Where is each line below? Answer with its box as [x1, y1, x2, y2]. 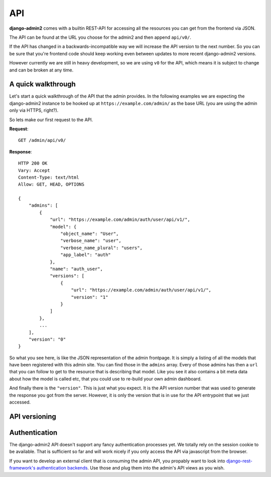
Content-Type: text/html [18, 174, 79, 180]
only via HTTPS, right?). [9, 107, 59, 113]
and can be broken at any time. [9, 67, 74, 73]
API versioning [9, 412, 56, 421]
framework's [9, 465, 36, 471]
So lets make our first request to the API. [9, 116, 93, 123]
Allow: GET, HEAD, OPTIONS [18, 182, 85, 187]
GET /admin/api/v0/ [18, 137, 66, 143]
